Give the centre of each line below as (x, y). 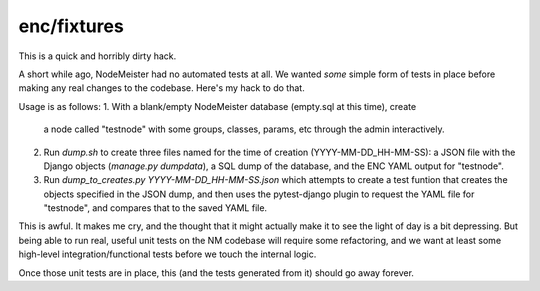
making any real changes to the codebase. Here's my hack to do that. (161, 88)
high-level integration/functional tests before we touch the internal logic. (167, 254)
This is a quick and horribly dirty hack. (97, 56)
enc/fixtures (71, 26)
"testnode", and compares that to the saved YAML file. (155, 208)
